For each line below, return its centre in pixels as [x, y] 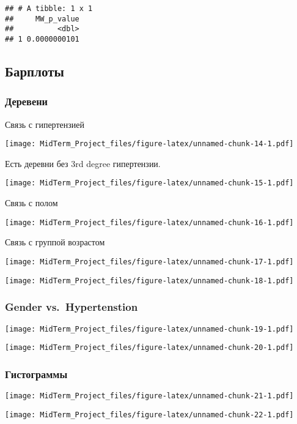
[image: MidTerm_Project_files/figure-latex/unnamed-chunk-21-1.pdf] [149, 396]
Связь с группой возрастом [55, 242]
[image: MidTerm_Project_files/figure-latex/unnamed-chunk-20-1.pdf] [149, 348]
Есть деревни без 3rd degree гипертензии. [83, 163]
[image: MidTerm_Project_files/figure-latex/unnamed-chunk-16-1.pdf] [149, 222]
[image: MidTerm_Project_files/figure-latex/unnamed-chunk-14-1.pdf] [149, 144]
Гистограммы [36, 374]
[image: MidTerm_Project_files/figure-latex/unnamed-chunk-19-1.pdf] [149, 329]
